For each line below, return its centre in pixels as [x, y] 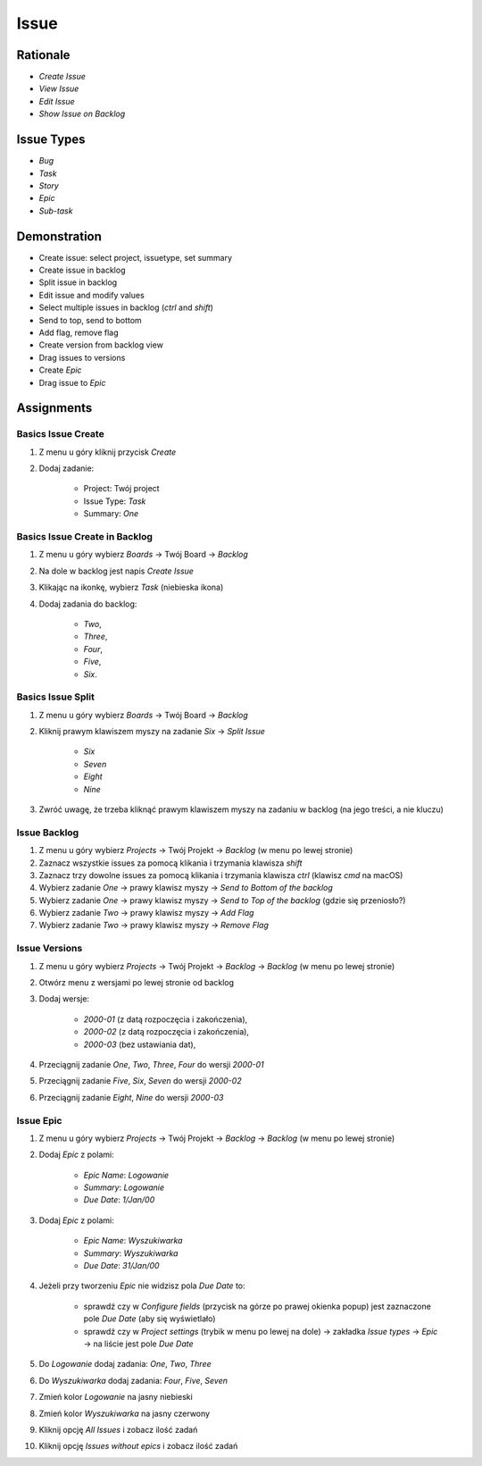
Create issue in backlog [82, 270]
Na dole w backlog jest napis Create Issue [116, 571]
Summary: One [111, 514]
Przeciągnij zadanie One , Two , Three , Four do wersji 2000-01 [152, 1064]
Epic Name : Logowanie [126, 1175]
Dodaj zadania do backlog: [88, 604]
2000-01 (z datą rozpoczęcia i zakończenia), [166, 1019]
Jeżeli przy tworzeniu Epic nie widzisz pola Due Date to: [142, 1286]
